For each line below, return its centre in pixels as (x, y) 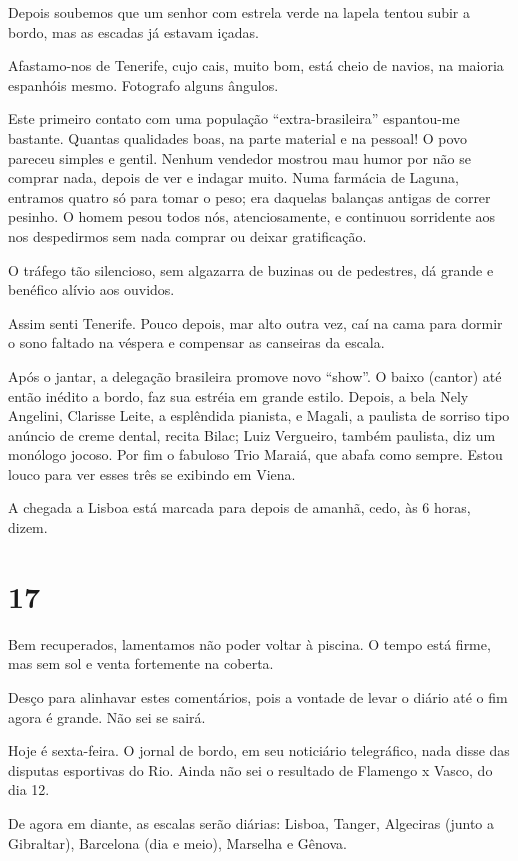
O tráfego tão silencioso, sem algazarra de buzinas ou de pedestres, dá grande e (251, 269)
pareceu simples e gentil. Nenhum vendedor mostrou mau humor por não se (239, 157)
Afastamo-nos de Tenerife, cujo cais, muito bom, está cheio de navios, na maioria (256, 65)
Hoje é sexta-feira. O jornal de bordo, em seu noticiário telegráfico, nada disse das (259, 750)
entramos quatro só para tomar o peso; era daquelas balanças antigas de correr (249, 196)
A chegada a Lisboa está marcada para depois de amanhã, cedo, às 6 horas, (239, 507)
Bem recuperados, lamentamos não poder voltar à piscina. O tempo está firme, (249, 643)
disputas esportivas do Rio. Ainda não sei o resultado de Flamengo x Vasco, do (250, 769)
